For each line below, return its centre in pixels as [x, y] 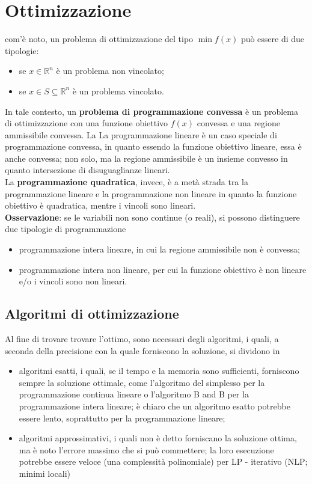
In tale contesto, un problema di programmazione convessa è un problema [151, 111]
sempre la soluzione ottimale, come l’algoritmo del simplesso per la [142, 382]
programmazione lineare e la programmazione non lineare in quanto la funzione [151, 193]
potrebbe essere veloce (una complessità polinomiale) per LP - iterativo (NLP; [163, 461]
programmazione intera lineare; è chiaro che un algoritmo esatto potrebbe [154, 406]
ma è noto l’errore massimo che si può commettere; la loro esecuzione [146, 449]
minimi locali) [44, 473]
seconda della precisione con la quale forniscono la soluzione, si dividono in [142, 350]
